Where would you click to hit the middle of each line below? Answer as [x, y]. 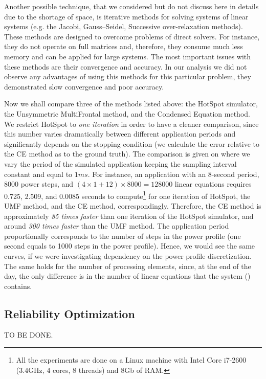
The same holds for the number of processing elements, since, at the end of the [128, 266]
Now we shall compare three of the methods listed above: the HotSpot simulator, [131, 104]
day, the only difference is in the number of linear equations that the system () [127, 276]
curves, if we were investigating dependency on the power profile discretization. [128, 255]
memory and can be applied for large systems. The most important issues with [128, 56]
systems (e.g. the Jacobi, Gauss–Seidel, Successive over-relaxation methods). [124, 26]
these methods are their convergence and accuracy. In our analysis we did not [126, 66]
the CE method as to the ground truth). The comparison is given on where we [127, 154]
